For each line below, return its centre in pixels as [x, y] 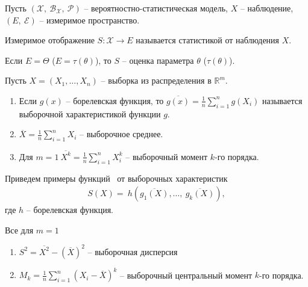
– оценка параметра [158, 60]
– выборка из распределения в [156, 80]
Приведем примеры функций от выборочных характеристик [116, 178]
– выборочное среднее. [121, 134]
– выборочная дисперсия [133, 251]
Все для [19, 230]
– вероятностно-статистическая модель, [156, 8]
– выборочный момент [167, 156]
